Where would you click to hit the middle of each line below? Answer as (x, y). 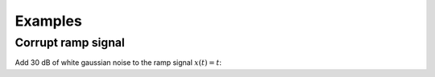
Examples (48, 21)
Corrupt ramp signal (70, 43)
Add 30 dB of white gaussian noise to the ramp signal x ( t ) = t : (118, 63)
